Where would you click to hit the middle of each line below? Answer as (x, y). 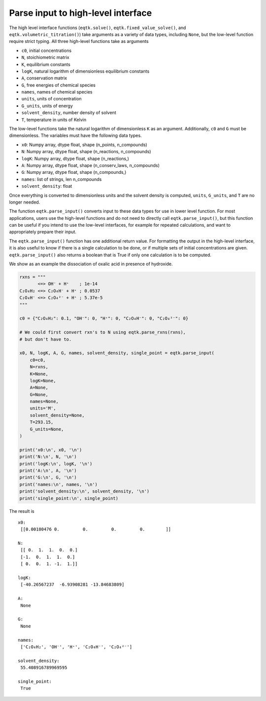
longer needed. (25, 202)
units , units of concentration (51, 99)
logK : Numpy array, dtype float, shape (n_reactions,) (75, 159)
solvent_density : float (47, 186)
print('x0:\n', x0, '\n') (51, 450)
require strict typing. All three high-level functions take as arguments (79, 41)
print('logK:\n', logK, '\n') (56, 464)
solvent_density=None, (57, 415)
